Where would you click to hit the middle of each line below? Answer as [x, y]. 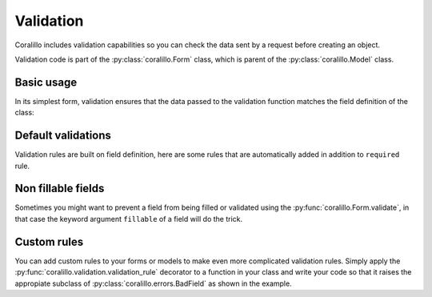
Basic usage [46, 82]
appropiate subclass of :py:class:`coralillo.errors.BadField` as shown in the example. [153, 283]
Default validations [63, 136]
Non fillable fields [60, 189]
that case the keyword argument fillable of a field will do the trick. [129, 219]
